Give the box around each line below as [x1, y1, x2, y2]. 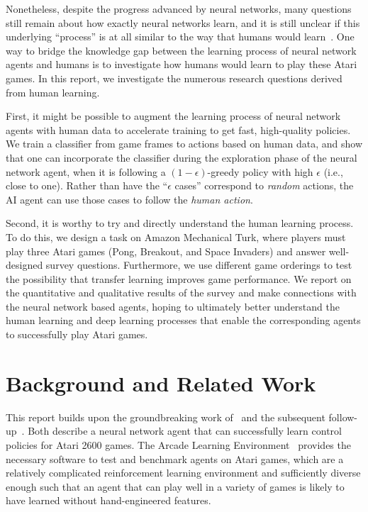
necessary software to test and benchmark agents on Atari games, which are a [6, 451, 344, 466]
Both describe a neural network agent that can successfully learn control [28, 423, 342, 438]
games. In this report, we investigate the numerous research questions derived [6, 70, 342, 85]
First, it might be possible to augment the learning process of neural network [6, 108, 341, 123]
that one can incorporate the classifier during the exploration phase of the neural [6, 150, 357, 165]
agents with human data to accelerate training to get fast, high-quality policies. [6, 122, 351, 137]
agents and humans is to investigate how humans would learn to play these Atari [6, 57, 357, 72]
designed [6, 257, 43, 272]
